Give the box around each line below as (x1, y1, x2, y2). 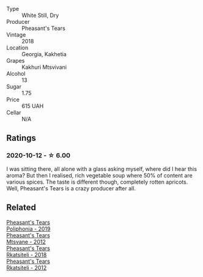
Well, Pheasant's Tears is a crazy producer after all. (6, 184, 136, 192)
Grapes (6, 57, 25, 64)
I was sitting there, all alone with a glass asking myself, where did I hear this (6, 165, 197, 173)
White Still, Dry (21, 12, 59, 19)
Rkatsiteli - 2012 (6, 264, 47, 271)
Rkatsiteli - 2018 (6, 251, 47, 258)
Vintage (6, 31, 26, 38)
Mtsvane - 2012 (6, 238, 46, 245)
